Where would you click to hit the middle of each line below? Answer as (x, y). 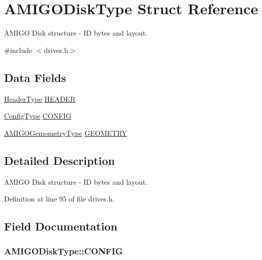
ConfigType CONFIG (38, 116)
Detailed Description (60, 160)
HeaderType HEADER (40, 98)
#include (18, 50)
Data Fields (35, 77)
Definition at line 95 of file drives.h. (59, 199)
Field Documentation (61, 226)
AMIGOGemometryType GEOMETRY (66, 133)
